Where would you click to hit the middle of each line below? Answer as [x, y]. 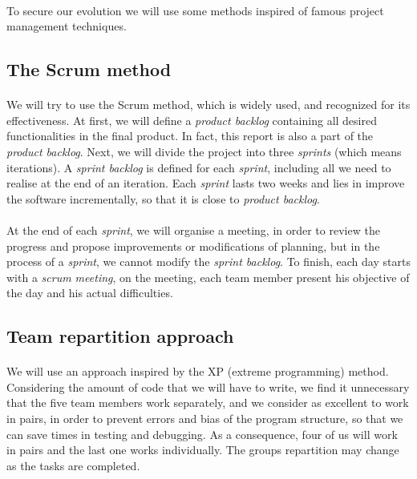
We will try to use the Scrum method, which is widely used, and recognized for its [208, 105]
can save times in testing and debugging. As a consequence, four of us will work [202, 434]
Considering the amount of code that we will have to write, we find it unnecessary [208, 386]
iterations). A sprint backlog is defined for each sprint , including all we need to [199, 167]
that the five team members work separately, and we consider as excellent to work [208, 403]
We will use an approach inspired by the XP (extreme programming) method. [198, 371]
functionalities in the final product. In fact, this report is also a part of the [190, 136]
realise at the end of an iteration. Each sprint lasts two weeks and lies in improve [206, 183]
